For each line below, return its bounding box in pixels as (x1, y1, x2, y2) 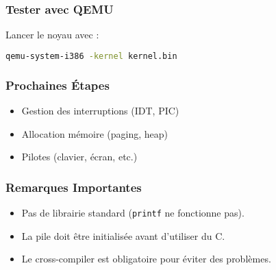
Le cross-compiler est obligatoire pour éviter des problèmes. (21, 251, 271, 266)
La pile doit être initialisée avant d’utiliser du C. (21, 228, 225, 243)
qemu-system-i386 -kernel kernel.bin (5, 51, 177, 61)
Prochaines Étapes (5, 76, 110, 93)
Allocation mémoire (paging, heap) (21, 126, 168, 140)
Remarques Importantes (5, 178, 142, 195)
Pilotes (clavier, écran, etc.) (21, 149, 138, 164)
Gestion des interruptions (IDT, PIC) (21, 103, 179, 117)
